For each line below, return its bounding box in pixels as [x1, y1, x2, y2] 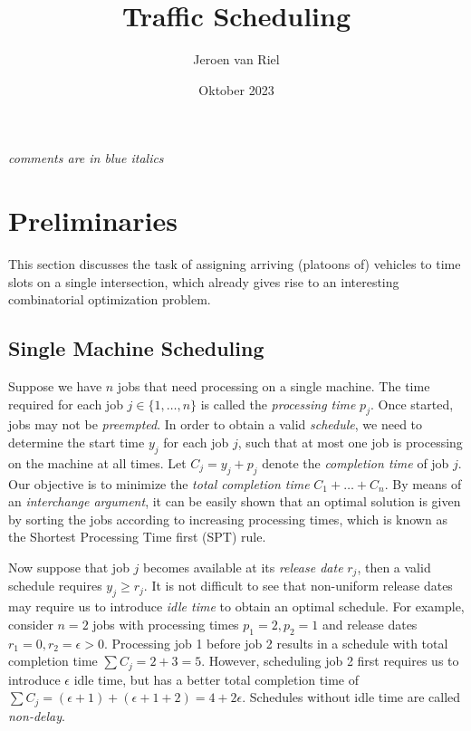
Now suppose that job [8, 557, 130, 576]
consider [8, 614, 53, 633]
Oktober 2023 [198, 80, 274, 99]
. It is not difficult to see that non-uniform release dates [143, 576, 453, 595]
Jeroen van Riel [193, 50, 280, 69]
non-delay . [8, 706, 65, 725]
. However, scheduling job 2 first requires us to [201, 651, 459, 670]
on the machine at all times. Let [8, 453, 187, 472]
